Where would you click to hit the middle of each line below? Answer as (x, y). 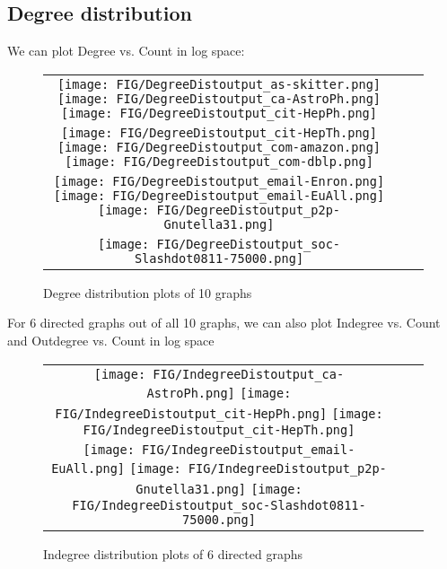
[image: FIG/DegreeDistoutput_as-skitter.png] (219, 84)
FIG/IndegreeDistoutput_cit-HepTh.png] (219, 429)
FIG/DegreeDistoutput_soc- (249, 244)
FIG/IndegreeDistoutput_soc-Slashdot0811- (219, 505)
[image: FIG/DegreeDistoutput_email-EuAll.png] (219, 195)
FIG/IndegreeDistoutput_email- (249, 449)
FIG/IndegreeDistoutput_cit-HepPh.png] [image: (219, 413)
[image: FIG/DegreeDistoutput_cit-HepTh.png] (219, 132)
